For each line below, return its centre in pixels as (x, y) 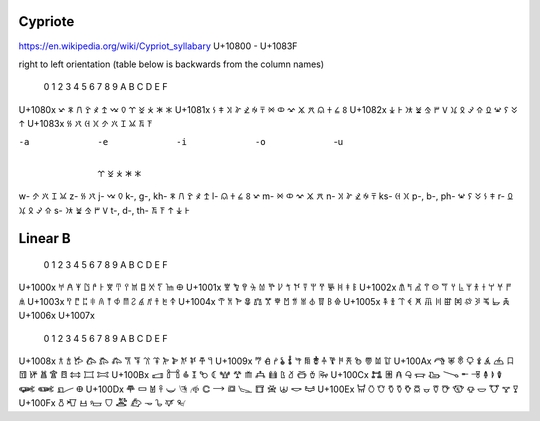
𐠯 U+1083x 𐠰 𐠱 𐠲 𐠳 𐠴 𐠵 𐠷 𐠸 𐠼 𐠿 (85, 124)
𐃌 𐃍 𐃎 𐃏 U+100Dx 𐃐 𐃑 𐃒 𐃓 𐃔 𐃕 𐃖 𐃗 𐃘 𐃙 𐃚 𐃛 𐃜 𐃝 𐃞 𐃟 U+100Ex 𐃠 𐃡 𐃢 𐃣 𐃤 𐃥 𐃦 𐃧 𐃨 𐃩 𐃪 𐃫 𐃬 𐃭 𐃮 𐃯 (268, 389)
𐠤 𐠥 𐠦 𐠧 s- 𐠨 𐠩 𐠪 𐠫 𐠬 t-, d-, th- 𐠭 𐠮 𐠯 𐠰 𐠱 (104, 210)
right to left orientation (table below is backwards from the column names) (171, 64)
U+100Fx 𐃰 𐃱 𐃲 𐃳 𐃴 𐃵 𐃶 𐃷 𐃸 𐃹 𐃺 (102, 403)
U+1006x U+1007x (56, 316)
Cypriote (46, 21)
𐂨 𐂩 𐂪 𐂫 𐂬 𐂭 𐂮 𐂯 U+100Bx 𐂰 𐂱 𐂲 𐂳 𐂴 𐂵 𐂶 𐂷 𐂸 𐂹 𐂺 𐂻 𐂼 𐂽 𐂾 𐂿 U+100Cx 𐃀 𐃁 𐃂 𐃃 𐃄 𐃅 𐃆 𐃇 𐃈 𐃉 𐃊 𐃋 (260, 375)
